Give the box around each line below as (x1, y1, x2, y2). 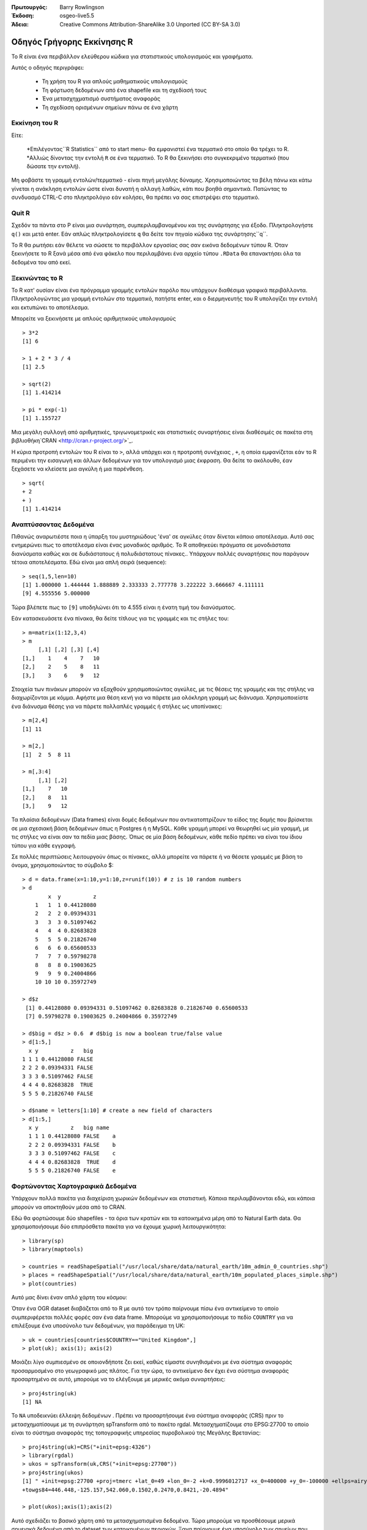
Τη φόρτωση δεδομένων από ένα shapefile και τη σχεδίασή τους (42, 86, 207, 94)
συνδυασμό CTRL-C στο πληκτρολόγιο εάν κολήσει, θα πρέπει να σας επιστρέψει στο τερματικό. (11, 193, 260, 201)
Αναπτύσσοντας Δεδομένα (11, 520, 95, 529)
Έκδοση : (11, 12, 35, 20)
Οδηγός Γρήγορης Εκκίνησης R (11, 37, 133, 47)
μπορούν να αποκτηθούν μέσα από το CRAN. (11, 1203, 126, 1211)
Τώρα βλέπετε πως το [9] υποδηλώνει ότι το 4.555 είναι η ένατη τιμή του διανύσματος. (11, 603, 236, 611)
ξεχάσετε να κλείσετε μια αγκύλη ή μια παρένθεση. (11, 465, 144, 472)
